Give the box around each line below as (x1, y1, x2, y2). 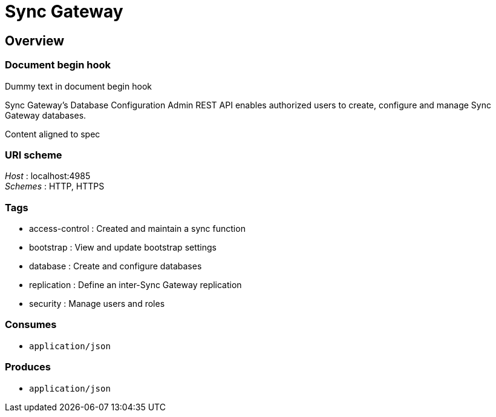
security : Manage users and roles (29, 298, 165, 309)
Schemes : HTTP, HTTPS (5, 181, 105, 192)
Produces (5, 361, 51, 373)
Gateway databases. (5, 110, 86, 120)
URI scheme (5, 148, 62, 161)
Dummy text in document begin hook (5, 80, 152, 91)
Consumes (5, 318, 57, 331)
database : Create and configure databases (29, 261, 202, 272)
